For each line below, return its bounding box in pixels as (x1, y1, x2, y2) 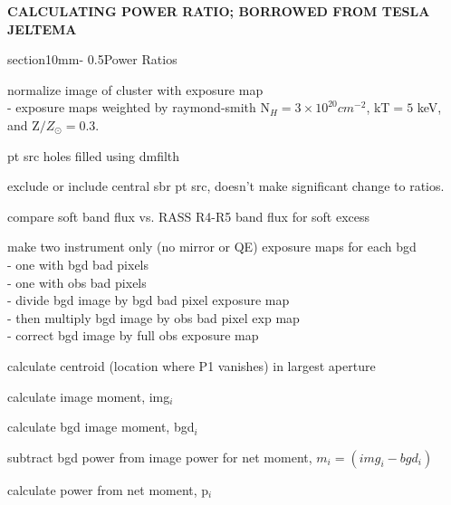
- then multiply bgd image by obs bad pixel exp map (7, 308, 300, 327)
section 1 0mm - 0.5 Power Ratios (7, 50, 178, 69)
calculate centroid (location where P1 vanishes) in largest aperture (7, 356, 376, 375)
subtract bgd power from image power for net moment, (7, 447, 312, 466)
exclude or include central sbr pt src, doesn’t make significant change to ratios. (7, 176, 445, 195)
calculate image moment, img (7, 386, 170, 405)
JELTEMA (7, 19, 77, 38)
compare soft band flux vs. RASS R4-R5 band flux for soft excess (7, 206, 370, 225)
